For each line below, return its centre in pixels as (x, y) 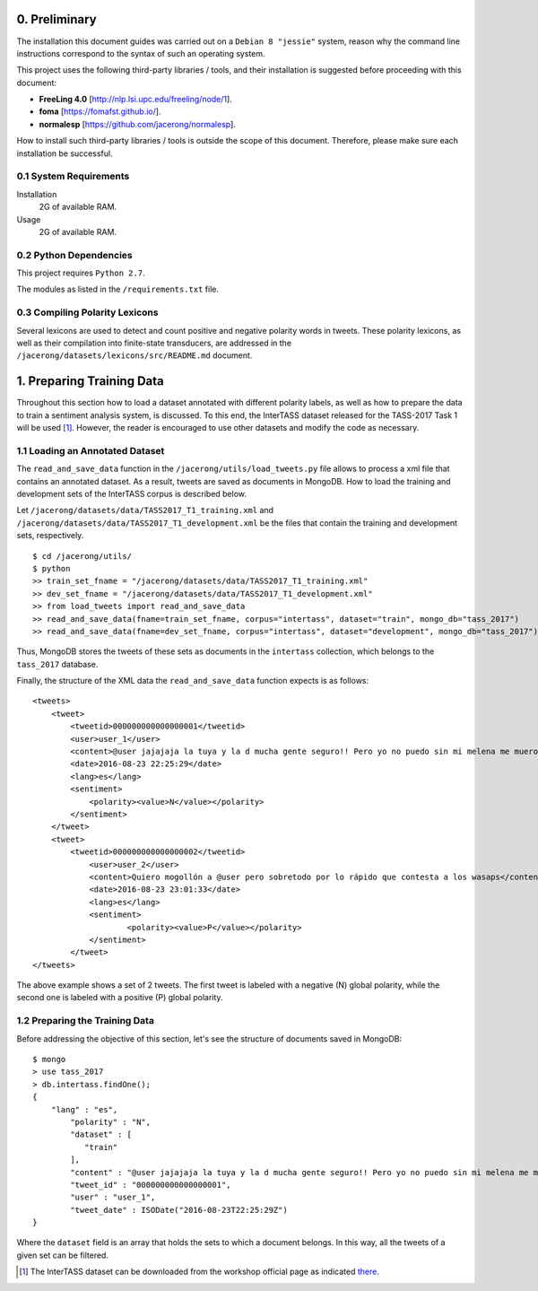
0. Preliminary (57, 19)
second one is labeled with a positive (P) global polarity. (120, 998)
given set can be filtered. (63, 1255)
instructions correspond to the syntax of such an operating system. (141, 53)
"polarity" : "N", (111, 1122)
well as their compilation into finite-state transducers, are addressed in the (154, 343)
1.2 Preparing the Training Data (85, 1021)
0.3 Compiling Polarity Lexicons (87, 312)
